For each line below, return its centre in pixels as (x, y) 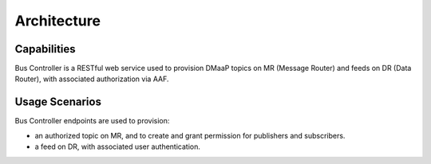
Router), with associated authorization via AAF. (92, 79)
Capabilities (45, 49)
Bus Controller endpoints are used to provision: (92, 121)
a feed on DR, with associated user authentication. (118, 146)
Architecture (58, 21)
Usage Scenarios (58, 102)
